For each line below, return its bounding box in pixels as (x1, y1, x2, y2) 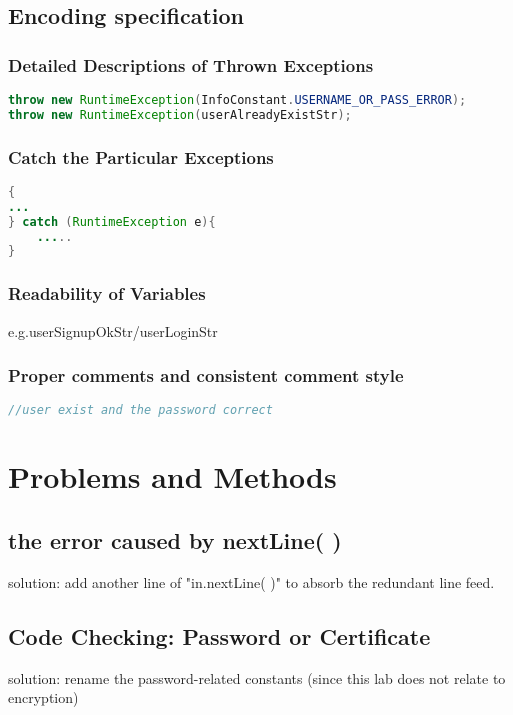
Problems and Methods (8, 456, 337, 497)
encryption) (8, 687, 79, 708)
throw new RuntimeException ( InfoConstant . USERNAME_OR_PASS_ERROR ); (8, 93, 467, 107)
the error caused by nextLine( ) (8, 525, 342, 556)
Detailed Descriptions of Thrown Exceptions (8, 52, 374, 77)
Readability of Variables (8, 281, 206, 306)
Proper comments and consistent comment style (8, 363, 404, 388)
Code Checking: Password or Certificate (8, 620, 431, 651)
